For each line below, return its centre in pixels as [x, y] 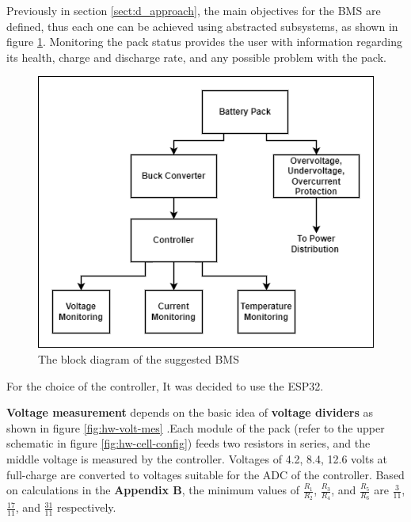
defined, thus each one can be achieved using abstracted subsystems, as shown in [202, 26]
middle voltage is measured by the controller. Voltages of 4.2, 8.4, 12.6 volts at [197, 458]
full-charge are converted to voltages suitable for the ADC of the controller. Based [205, 474]
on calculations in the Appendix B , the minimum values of [153, 490]
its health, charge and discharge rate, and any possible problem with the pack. [196, 57]
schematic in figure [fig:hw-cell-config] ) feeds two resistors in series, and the [188, 443]
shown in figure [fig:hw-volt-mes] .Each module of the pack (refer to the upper [196, 427]
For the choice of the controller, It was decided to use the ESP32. [165, 385]
